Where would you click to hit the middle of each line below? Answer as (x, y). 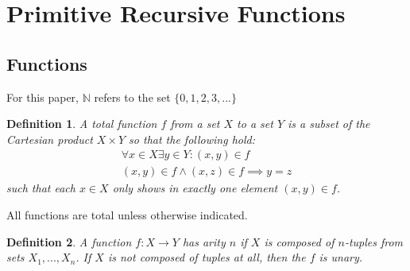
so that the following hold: (192, 139)
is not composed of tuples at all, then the (207, 257)
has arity (204, 241)
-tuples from (374, 241)
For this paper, (43, 97)
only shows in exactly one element (195, 188)
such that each (41, 188)
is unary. (341, 257)
